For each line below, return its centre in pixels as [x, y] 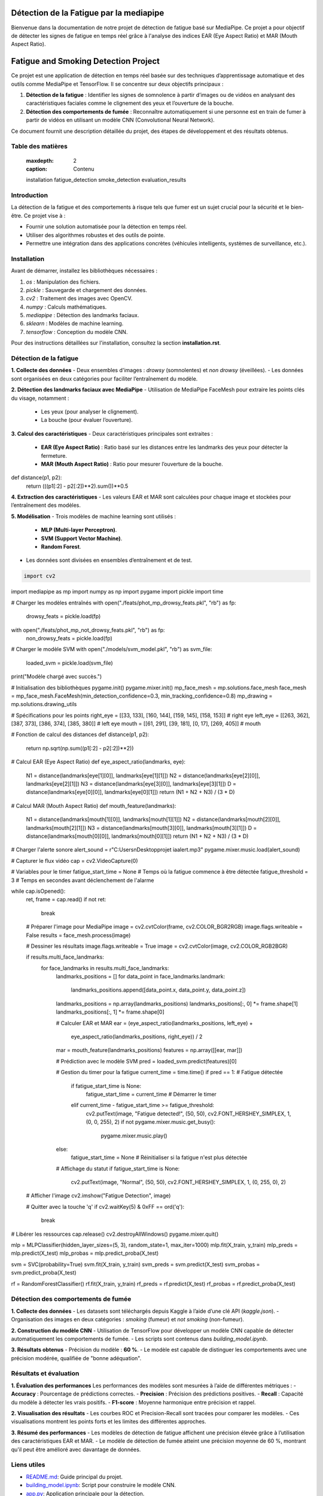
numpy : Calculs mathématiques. [66, 307]
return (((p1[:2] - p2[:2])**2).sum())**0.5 [77, 486]
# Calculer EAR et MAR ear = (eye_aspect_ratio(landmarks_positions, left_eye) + [155, 1023]
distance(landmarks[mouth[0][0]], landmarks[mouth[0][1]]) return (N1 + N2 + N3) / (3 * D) [137, 836]
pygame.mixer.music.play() [134, 1135]
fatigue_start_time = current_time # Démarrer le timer [151, 1094]
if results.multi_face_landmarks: [65, 957]
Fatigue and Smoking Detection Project [85, 61]
